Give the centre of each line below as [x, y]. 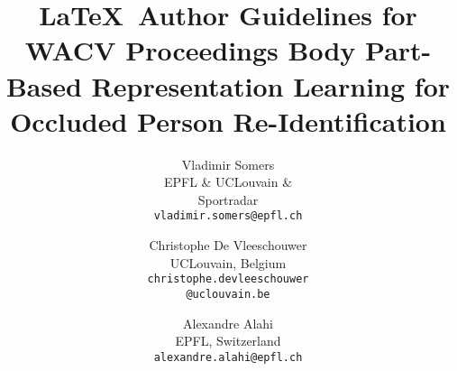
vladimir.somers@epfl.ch [228, 216]
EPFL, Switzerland [228, 341]
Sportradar [228, 199]
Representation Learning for [271, 85]
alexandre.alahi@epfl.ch [228, 357]
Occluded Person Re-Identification [228, 121]
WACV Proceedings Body [190, 50]
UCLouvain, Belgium [228, 262]
